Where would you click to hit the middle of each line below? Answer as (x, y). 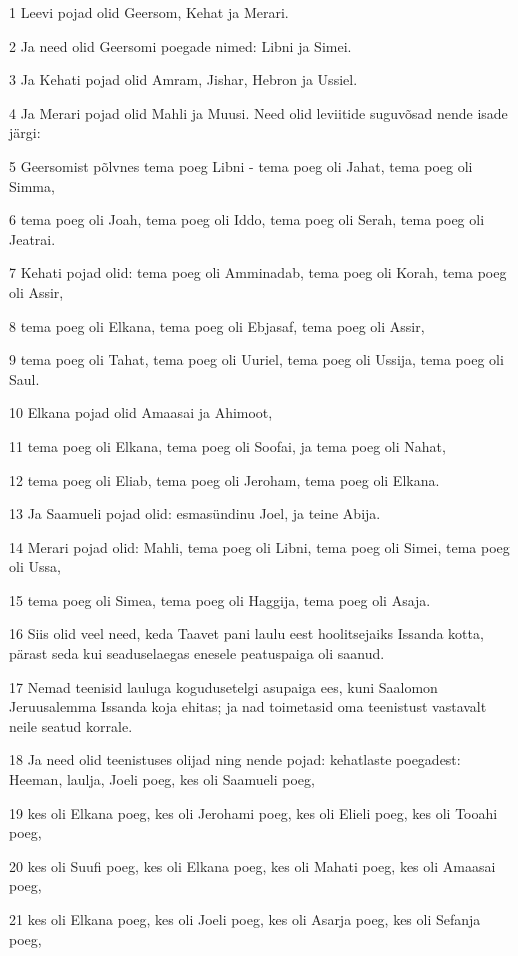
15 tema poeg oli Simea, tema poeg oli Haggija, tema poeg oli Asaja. (220, 599)
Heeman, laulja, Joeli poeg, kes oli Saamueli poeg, (162, 779)
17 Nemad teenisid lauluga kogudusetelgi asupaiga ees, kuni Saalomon (223, 686)
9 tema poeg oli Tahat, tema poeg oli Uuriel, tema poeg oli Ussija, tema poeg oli (256, 359)
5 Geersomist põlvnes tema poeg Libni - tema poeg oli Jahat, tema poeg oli (241, 165)
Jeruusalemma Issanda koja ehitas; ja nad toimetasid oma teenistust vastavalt (248, 706)
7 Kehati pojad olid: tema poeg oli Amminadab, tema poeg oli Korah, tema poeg (258, 272)
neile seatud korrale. (71, 725)
